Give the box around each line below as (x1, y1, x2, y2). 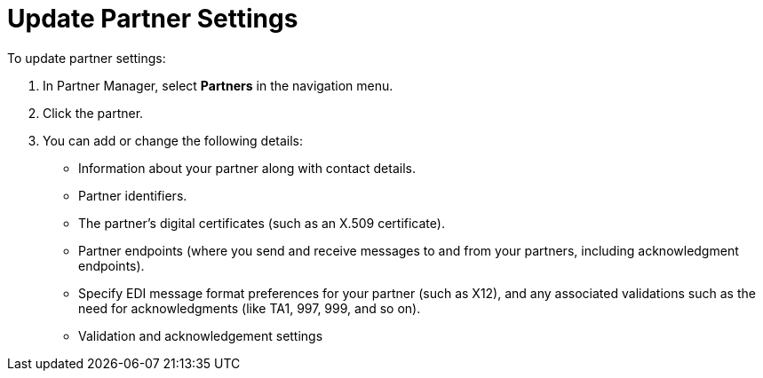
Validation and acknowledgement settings (78, 327, 323, 343)
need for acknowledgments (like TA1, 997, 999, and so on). (78, 300, 421, 316)
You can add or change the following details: (43, 132, 304, 148)
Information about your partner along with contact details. (78, 160, 416, 176)
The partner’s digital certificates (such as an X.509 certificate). (78, 215, 445, 231)
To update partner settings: (7, 50, 166, 66)
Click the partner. (43, 105, 144, 121)
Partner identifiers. (78, 187, 187, 203)
